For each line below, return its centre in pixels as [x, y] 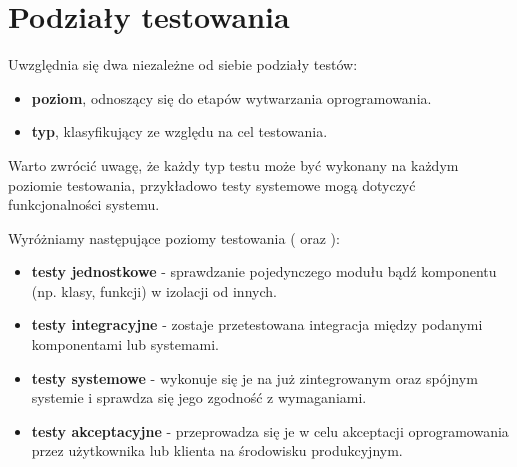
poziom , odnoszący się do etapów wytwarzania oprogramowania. [231, 97]
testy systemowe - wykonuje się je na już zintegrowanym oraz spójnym [254, 377]
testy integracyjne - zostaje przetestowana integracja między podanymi [257, 324]
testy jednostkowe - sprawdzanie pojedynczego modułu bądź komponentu [264, 271]
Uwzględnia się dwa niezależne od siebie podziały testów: [183, 64]
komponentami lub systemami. [125, 344]
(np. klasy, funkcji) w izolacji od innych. [154, 290]
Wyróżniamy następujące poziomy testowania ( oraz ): [174, 237]
